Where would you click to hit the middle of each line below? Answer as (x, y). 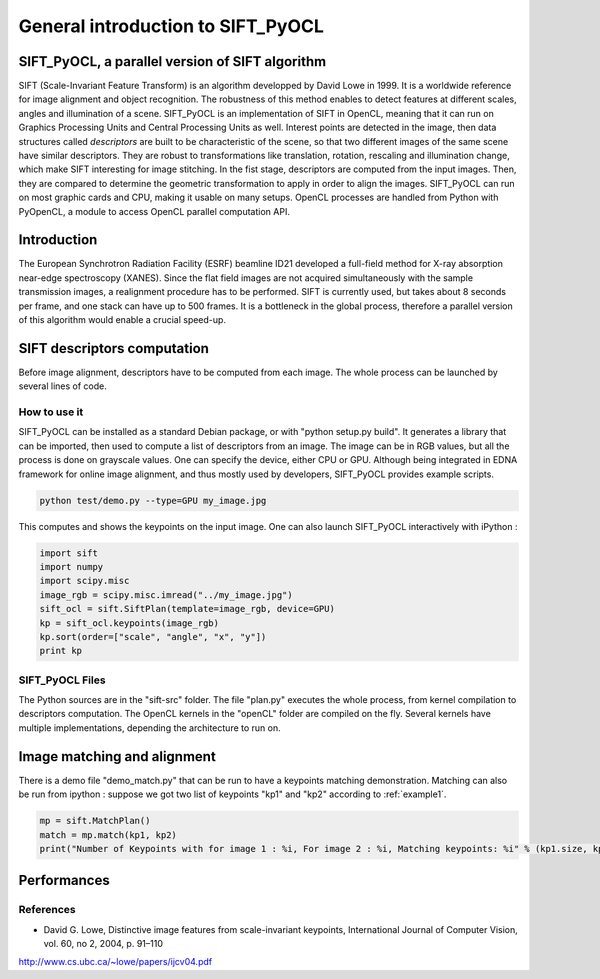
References (47, 910)
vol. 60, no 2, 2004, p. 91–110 (103, 944)
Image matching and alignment (117, 756)
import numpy (71, 566)
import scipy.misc (84, 581)
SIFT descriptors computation (114, 348)
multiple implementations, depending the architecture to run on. (150, 727)
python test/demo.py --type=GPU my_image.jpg (153, 500)
